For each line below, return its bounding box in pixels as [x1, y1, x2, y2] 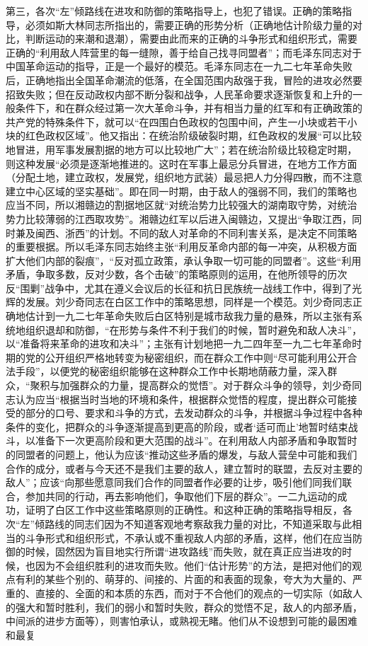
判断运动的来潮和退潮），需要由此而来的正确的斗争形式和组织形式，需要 [25, 31, 357, 46]
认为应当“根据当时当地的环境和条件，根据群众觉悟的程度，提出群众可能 [15, 391, 347, 406]
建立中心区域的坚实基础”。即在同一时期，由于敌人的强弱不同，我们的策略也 [6, 183, 357, 198]
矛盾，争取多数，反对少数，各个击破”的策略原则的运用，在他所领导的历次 [6, 267, 347, 282]
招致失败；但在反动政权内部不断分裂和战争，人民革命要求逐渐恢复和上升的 [6, 86, 352, 101]
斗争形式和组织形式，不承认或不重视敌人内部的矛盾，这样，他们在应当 [25, 530, 352, 545]
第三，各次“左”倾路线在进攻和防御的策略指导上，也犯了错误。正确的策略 [6, 4, 343, 18]
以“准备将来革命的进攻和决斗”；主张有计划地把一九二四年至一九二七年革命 [6, 336, 352, 351]
